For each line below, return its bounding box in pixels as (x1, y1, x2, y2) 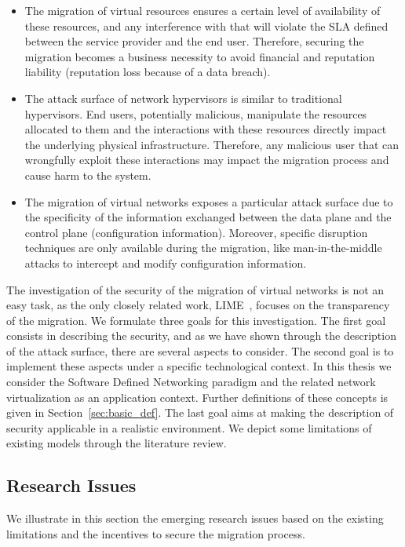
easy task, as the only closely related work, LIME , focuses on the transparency (6, 297, 390, 313)
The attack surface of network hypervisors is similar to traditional (24, 89, 342, 106)
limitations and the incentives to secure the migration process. (6, 525, 305, 542)
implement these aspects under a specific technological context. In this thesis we (6, 358, 392, 374)
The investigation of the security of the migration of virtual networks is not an (6, 281, 385, 297)
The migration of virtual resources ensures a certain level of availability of (24, 2, 381, 18)
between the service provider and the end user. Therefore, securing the (24, 33, 364, 49)
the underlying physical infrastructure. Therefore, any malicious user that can (24, 136, 400, 152)
